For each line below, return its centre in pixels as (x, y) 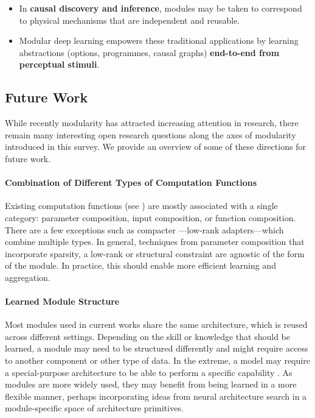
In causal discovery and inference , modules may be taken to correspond (161, 8)
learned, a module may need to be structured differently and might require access (157, 348)
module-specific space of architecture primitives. (94, 408)
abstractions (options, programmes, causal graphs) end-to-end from (149, 52)
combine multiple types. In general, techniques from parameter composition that (155, 242)
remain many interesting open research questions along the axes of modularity (151, 134)
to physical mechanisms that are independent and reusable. (130, 20)
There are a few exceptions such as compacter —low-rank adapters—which (144, 229)
